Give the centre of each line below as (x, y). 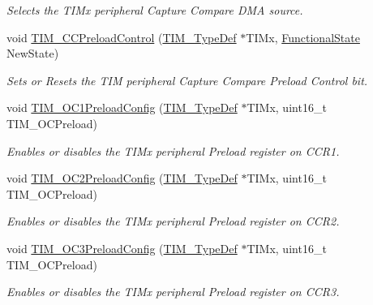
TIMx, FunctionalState (303, 37)
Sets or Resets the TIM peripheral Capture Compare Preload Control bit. (187, 80)
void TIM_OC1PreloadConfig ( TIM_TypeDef (122, 107)
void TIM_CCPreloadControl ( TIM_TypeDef (122, 37)
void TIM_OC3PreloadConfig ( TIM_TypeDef (122, 248)
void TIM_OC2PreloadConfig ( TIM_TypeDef (122, 178)
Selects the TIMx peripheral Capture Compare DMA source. (155, 10)
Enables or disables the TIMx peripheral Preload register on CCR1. (173, 150)
